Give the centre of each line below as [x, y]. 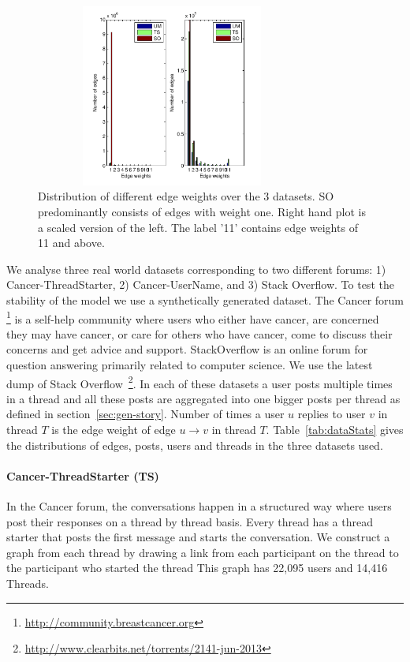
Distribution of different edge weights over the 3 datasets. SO [186, 196]
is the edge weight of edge [114, 429]
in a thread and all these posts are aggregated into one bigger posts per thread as [203, 398]
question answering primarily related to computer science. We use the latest [190, 364]
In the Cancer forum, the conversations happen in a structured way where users [199, 505]
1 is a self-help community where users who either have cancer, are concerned [193, 317]
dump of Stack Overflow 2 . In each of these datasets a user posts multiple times [199, 382]
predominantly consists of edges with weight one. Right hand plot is [202, 211]
